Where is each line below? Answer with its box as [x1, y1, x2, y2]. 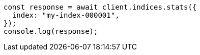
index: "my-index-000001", [12, 11, 120, 19]
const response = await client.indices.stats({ [4, 3, 197, 11]
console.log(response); [4, 27, 98, 35]
